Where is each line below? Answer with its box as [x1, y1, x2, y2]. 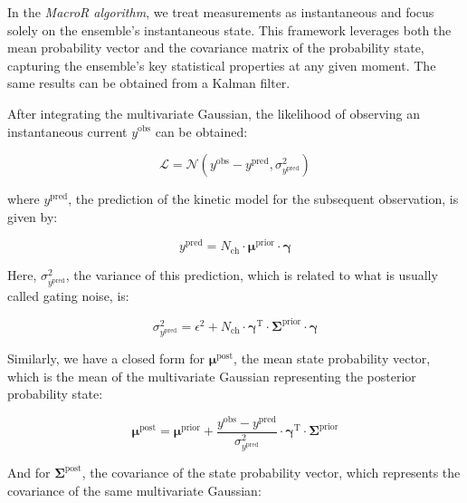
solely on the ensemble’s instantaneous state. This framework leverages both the [7, 20, 452, 39]
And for [7, 462, 51, 481]
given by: [7, 207, 58, 226]
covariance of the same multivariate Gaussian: [7, 480, 262, 499]
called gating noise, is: [7, 285, 129, 305]
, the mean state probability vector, [233, 348, 431, 367]
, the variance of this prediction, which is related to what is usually [65, 266, 438, 285]
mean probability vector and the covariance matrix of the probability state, [7, 38, 424, 57]
